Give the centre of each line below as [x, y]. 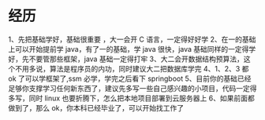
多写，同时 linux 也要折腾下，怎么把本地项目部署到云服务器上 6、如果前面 [128, 98]
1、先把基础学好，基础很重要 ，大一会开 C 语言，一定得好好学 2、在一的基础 [132, 39]
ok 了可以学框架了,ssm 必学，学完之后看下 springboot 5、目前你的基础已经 [130, 78]
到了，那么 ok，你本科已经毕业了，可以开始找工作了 [99, 107]
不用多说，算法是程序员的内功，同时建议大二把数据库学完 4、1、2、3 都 [132, 68]
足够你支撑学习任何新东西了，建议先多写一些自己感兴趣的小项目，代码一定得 [132, 88]
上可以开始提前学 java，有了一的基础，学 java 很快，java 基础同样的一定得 [129, 49]
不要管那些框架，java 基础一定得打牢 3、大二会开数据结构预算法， [136, 59]
